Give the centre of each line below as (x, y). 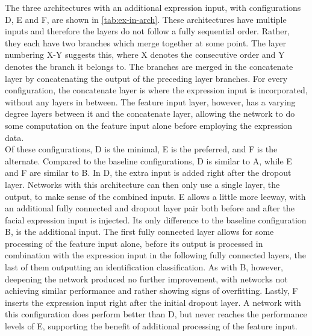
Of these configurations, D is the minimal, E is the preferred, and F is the (141, 149)
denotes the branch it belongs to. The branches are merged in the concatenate (149, 66)
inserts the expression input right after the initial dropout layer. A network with (153, 302)
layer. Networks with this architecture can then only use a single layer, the (142, 184)
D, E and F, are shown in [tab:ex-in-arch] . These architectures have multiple (146, 19)
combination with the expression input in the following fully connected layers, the (156, 255)
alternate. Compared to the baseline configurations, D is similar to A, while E (148, 160)
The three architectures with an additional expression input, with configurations (153, 7)
